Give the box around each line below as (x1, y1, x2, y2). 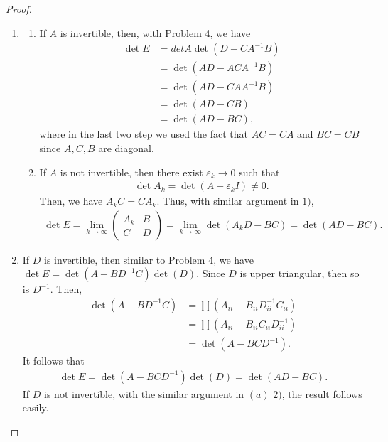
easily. (22, 400, 49, 415)
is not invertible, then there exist (60, 164, 203, 179)
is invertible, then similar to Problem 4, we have (44, 252, 254, 266)
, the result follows (281, 386, 362, 401)
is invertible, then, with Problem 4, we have (60, 25, 251, 40)
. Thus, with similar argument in (156, 193, 299, 208)
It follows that (22, 353, 85, 368)
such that (239, 164, 280, 179)
